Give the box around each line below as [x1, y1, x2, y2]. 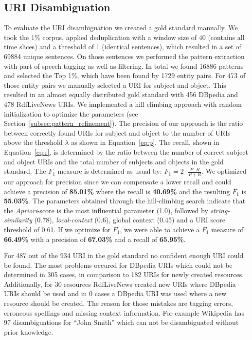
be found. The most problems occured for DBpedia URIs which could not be [4, 260, 233, 270]
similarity [4, 215, 33, 225]
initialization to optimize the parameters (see [4, 108, 138, 119]
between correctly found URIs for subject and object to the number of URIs [4, 127, 231, 138]
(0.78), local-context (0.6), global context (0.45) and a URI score [34, 215, 225, 225]
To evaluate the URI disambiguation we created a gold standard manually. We [4, 22, 238, 33]
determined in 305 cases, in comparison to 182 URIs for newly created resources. [4, 269, 244, 280]
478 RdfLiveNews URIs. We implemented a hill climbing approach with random [4, 99, 242, 109]
